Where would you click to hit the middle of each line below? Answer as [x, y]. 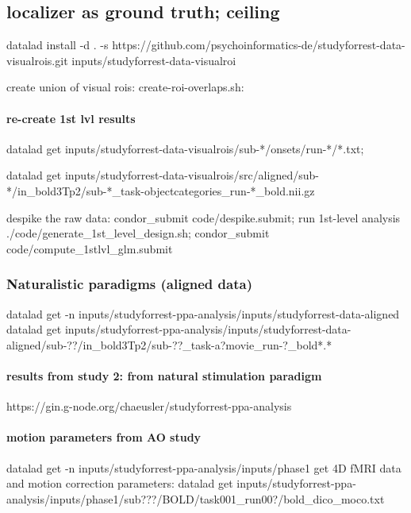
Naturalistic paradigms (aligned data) [129, 284]
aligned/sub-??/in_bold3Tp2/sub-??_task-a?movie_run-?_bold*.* [169, 344]
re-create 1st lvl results [71, 118]
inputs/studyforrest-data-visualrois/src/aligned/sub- [192, 175]
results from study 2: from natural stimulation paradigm [164, 375]
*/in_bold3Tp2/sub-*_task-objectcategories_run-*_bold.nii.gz [161, 190]
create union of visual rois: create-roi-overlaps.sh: [125, 87]
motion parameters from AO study [104, 437]
